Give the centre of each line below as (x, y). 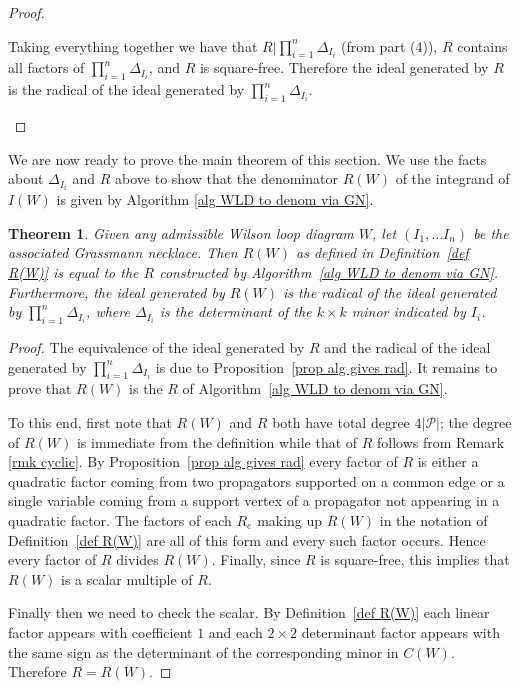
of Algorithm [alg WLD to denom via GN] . (315, 388)
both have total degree (341, 422)
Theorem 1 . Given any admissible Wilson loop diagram (181, 232)
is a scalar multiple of (126, 578)
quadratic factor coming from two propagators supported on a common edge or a (256, 480)
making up (290, 519)
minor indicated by (408, 311)
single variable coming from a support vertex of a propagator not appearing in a (254, 500)
